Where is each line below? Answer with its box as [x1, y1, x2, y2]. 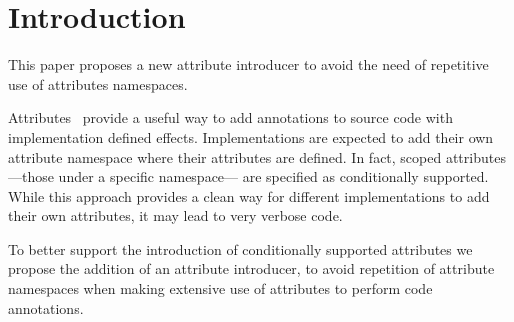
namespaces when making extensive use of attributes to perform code [8, 278, 433, 299]
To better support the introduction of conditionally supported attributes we [8, 238, 473, 259]
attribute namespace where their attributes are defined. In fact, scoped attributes [8, 146, 506, 167]
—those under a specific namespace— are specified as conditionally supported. [8, 166, 489, 187]
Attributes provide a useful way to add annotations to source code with [8, 107, 453, 128]
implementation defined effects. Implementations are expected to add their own [8, 126, 494, 147]
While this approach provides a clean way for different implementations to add [8, 185, 490, 206]
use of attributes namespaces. [8, 73, 188, 94]
